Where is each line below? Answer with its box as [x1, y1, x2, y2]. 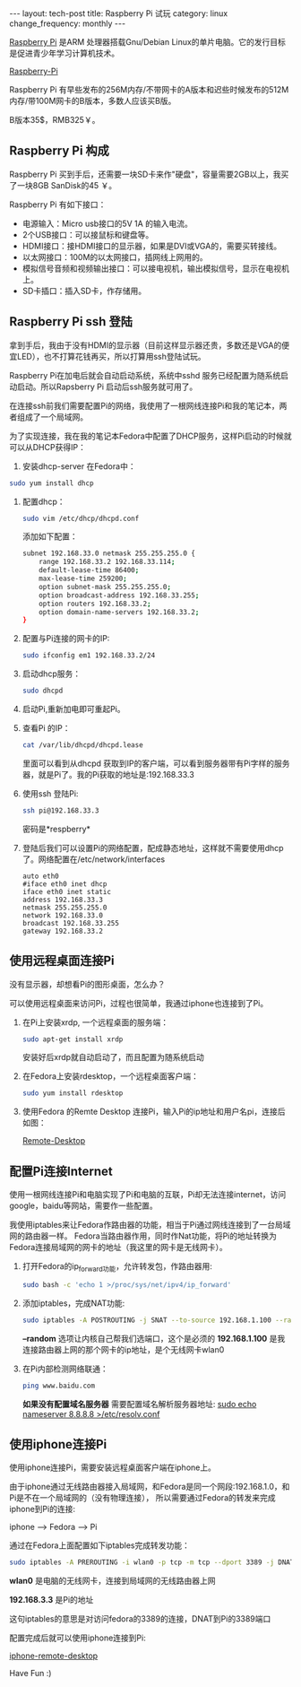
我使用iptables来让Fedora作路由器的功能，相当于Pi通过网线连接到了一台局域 [9, 1220, 291, 1230]
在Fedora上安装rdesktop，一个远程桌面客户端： [21, 1071, 200, 1082]
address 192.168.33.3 [21, 895, 103, 904]
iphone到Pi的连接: [9, 1504, 76, 1515]
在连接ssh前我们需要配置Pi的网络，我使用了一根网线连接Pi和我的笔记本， [9, 400, 279, 411]
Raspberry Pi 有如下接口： [9, 199, 107, 210]
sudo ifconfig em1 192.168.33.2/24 [21, 651, 156, 660]
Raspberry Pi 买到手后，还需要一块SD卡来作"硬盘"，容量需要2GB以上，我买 [9, 169, 289, 179]
